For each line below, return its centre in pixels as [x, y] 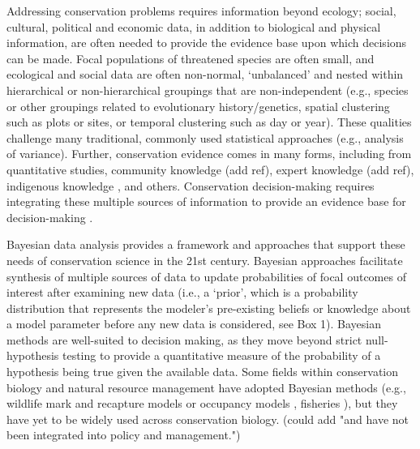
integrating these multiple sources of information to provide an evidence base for [206, 201]
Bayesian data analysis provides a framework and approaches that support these [206, 244]
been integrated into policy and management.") [124, 435]
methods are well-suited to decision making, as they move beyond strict [184, 339]
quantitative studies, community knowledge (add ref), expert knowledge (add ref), [210, 169]
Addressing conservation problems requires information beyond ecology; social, [201, 11]
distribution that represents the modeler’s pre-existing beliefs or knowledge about [209, 308]
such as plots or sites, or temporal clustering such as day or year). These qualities [209, 122]
